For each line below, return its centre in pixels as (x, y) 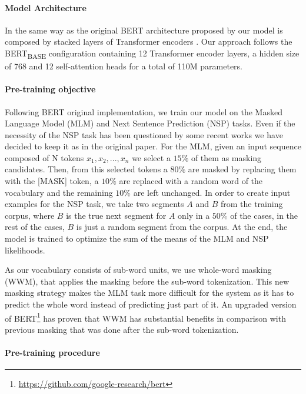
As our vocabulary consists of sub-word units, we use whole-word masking (138, 270)
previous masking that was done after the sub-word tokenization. (122, 329)
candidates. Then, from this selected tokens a (86, 169)
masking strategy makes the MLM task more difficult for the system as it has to (149, 293)
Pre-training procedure (52, 353)
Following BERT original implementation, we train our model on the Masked (144, 111)
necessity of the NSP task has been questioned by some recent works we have (144, 134)
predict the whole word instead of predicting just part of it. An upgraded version (151, 304)
